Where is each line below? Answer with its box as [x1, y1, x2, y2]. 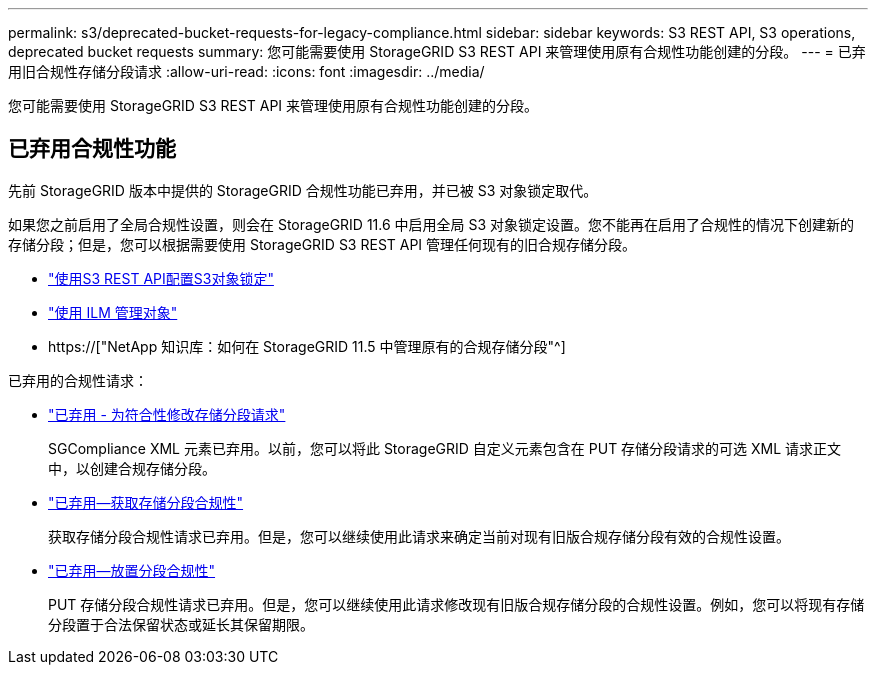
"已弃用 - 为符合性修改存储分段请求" [48, 405, 286, 423]
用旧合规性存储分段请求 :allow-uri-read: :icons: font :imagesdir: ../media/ [8, 63, 485, 80]
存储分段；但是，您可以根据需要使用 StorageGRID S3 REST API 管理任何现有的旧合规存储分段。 [8, 235, 637, 253]
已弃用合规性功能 [8, 136, 176, 162]
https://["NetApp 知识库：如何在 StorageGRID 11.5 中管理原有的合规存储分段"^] [48, 337, 566, 355]
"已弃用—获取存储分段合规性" [48, 493, 244, 511]
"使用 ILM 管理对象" [48, 303, 178, 321]
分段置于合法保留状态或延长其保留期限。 [48, 615, 314, 633]
